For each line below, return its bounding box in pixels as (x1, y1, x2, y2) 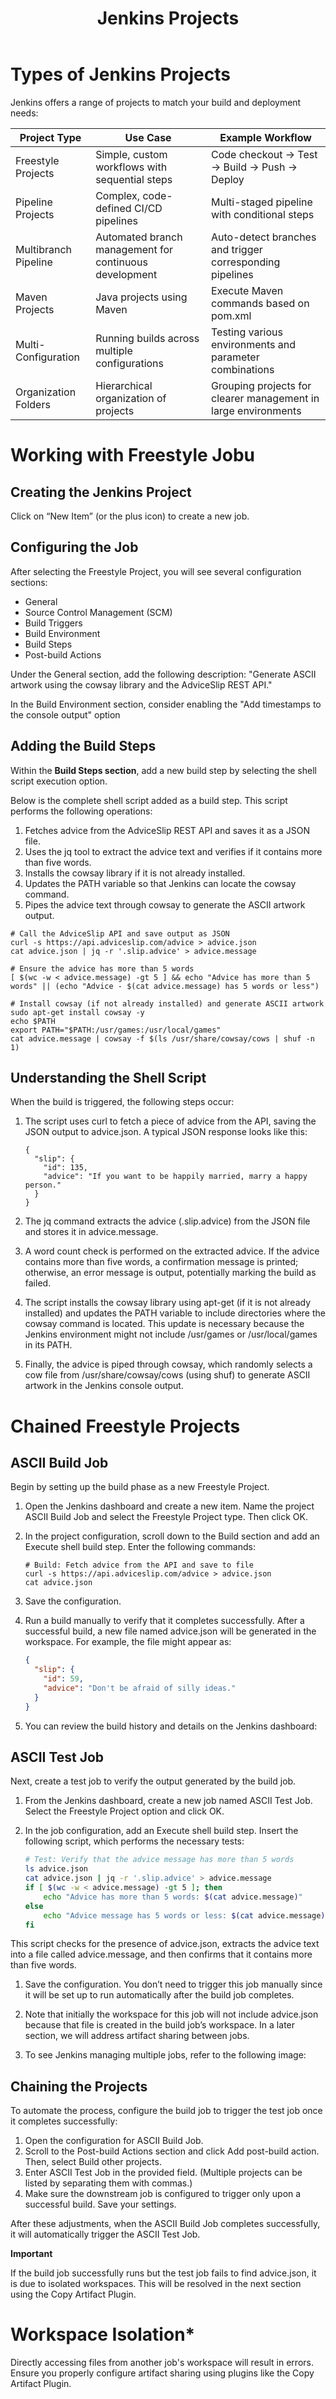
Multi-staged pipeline (211, 195, 313, 209)
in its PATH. (24, 1339, 73, 1351)
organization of (95, 391, 167, 405)
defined (95, 201, 132, 215)
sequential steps (95, 172, 173, 186)
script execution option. (10, 775, 108, 787)
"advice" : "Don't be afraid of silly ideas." (43, 1683, 237, 1693)
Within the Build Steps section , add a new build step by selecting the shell (10, 764, 317, 776)
